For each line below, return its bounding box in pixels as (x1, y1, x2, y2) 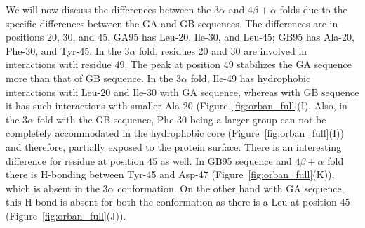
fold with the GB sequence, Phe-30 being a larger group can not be (36, 112, 326, 126)
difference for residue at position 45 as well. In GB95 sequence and (6, 153, 292, 168)
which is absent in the (6, 180, 100, 195)
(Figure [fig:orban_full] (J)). (6, 208, 126, 222)
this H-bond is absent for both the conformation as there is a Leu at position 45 (6, 194, 350, 209)
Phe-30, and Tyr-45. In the (6, 43, 121, 58)
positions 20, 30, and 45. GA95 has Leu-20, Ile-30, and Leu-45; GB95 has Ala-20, (6, 29, 354, 44)
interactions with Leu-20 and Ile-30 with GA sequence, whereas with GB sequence (6, 84, 359, 99)
